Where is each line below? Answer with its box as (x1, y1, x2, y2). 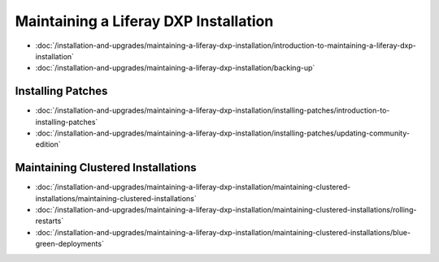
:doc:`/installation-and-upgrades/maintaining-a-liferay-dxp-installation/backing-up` (35, 63, 315, 73)
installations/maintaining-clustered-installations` (35, 193, 197, 203)
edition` (35, 140, 61, 149)
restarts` (35, 216, 64, 226)
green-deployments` (35, 239, 105, 249)
